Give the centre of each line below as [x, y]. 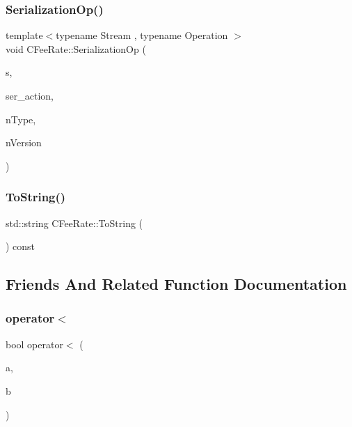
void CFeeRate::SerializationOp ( [76, 48]
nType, [21, 119]
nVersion [24, 142]
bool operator [34, 344]
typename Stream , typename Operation [142, 35]
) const [21, 246]
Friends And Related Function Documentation [176, 284]
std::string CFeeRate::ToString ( [74, 223]
